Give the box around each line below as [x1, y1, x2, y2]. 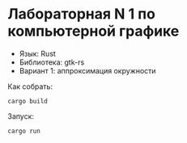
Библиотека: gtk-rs [19, 57, 85, 67]
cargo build [7, 97, 48, 105]
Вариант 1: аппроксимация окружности [19, 65, 156, 75]
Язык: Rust [19, 48, 56, 58]
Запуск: [7, 111, 34, 121]
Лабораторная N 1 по [7, 5, 155, 23]
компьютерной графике [7, 22, 180, 40]
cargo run [7, 127, 41, 135]
